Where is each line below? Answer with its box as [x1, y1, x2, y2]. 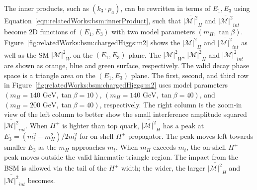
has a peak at [163, 120, 204, 130]
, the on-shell [186, 142, 226, 152]
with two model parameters [111, 26, 195, 36]
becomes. [27, 175, 55, 185]
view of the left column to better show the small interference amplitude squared [4, 109, 247, 119]
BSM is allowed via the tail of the [4, 163, 107, 173]
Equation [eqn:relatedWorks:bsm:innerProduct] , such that [4, 15, 181, 25]
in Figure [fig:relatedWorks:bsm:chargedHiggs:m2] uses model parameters [4, 80, 228, 90]
